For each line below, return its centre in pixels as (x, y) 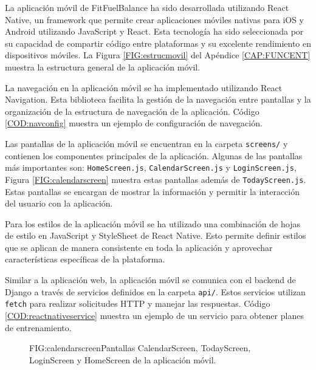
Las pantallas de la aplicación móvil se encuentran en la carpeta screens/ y (146, 143)
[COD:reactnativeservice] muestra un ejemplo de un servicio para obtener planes (154, 315)
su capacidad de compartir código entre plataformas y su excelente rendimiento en (158, 43)
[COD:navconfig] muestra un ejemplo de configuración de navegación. (134, 123)
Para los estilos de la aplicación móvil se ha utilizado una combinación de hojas (153, 223)
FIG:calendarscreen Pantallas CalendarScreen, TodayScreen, (140, 348)
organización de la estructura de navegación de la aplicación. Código (132, 111)
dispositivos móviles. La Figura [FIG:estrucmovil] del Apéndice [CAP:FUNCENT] (158, 55)
